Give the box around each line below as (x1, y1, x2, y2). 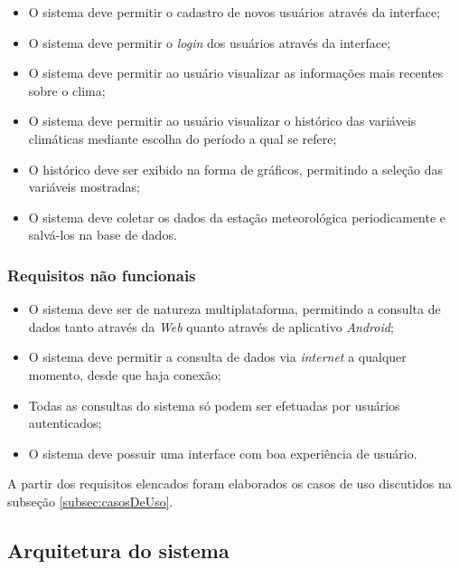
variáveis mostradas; (28, 177, 140, 196)
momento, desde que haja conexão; (28, 365, 221, 384)
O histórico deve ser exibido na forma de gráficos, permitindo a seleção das (28, 159, 444, 178)
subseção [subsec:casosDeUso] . (7, 491, 173, 510)
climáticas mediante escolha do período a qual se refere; (28, 128, 337, 147)
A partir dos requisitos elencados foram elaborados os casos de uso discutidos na (7, 474, 452, 493)
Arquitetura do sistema (7, 536, 229, 564)
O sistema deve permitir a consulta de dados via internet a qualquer (28, 347, 407, 366)
